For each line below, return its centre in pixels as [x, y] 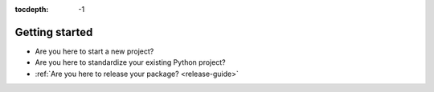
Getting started [54, 32]
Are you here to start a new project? [94, 51]
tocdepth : [32, 9]
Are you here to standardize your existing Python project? [130, 62]
